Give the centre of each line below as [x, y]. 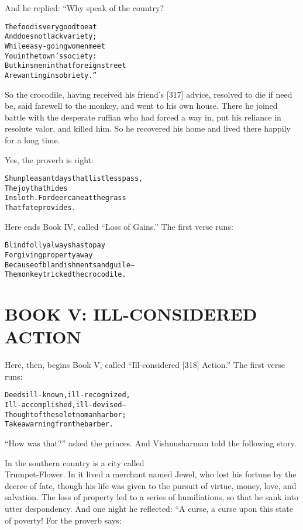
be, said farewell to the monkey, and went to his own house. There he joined [141, 106]
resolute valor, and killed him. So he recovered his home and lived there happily [148, 128]
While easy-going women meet [55, 46]
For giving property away [49, 255]
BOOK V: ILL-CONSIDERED [131, 314]
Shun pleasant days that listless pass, [74, 179]
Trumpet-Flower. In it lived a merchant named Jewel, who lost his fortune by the [151, 474]
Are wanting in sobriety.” [51, 75]
